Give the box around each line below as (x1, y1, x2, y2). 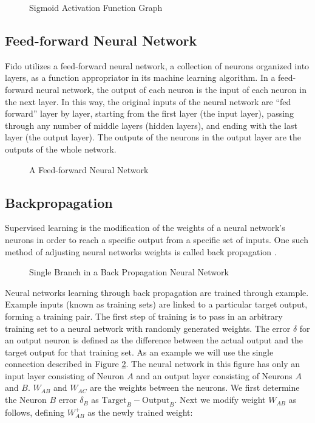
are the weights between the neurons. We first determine (90, 381, 300, 394)
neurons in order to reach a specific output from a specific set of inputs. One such (5, 233, 308, 246)
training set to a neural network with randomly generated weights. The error (5, 322, 291, 334)
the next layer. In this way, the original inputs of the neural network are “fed (5, 95, 291, 108)
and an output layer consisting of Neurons (136, 369, 293, 382)
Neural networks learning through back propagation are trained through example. (5, 286, 309, 298)
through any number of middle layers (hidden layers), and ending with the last (5, 119, 297, 131)
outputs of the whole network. (5, 142, 117, 155)
